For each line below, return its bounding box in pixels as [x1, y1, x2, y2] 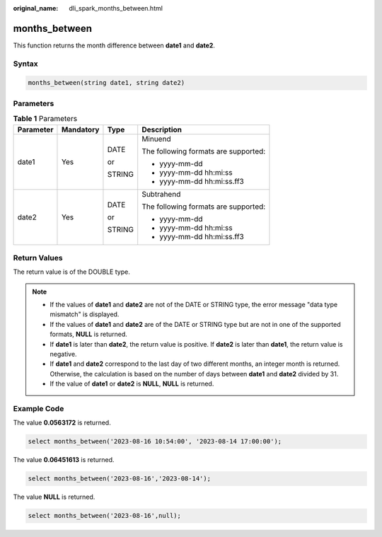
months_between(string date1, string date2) [28, 79, 185, 87]
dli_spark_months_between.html [69, 4, 163, 12]
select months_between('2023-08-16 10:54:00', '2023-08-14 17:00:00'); [28, 437, 282, 446]
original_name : [13, 4, 59, 12]
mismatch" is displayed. [50, 310, 120, 318]
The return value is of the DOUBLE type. [13, 267, 130, 276]
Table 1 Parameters [13, 114, 78, 124]
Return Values [13, 253, 63, 262]
